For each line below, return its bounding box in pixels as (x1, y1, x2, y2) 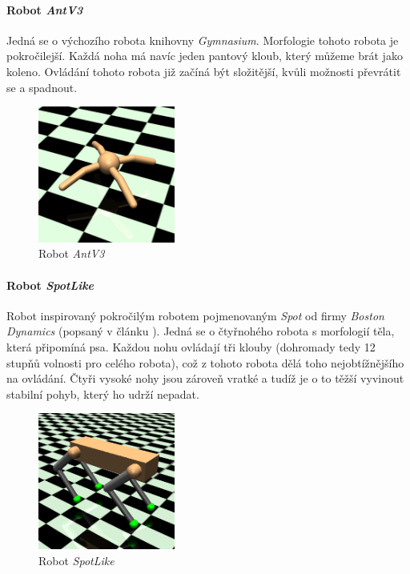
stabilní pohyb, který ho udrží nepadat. (6, 385, 199, 402)
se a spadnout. (6, 78, 78, 95)
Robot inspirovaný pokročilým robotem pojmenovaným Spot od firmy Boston (6, 307, 384, 323)
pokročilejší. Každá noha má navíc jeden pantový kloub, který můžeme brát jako (6, 47, 403, 64)
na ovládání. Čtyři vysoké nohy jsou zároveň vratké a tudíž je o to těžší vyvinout (6, 370, 404, 387)
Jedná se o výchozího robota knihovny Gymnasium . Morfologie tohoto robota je (6, 31, 399, 48)
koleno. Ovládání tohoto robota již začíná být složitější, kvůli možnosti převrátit (6, 62, 401, 79)
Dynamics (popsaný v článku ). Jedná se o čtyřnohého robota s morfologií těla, (6, 323, 395, 339)
